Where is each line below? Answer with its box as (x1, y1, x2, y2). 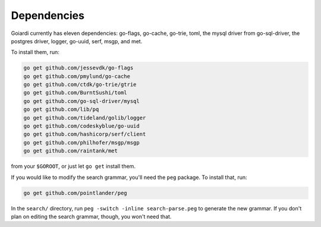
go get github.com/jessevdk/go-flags (23, 65, 134, 71)
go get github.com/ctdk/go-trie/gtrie (23, 81, 137, 88)
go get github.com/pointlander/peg (23, 190, 127, 196)
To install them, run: (11, 49, 59, 56)
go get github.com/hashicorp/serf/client (23, 131, 146, 138)
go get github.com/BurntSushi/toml (23, 89, 127, 96)
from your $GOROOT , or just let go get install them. (11, 163, 136, 170)
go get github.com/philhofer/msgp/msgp (23, 139, 140, 146)
